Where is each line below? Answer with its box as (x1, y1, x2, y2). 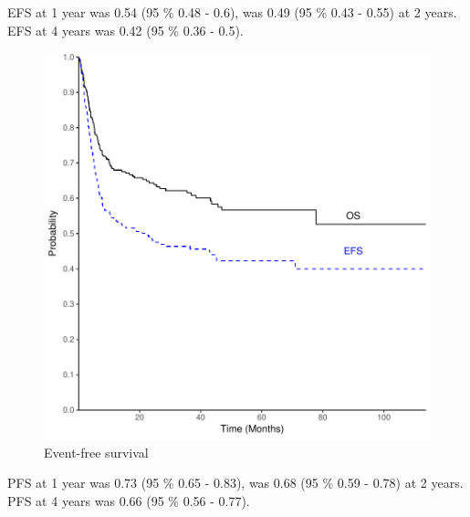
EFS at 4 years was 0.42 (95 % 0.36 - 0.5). (7, 20, 244, 39)
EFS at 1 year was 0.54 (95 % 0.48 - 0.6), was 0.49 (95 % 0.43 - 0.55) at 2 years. (7, 3, 457, 21)
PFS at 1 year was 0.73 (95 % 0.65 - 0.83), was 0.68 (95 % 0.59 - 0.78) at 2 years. (7, 473, 464, 492)
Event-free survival (44, 442, 149, 461)
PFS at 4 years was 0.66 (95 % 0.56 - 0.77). (7, 491, 250, 510)
